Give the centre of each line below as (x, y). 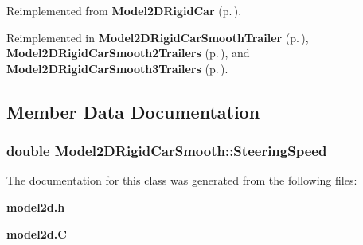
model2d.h (36, 206)
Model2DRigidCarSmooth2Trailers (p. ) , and (128, 53)
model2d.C (37, 233)
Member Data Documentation (133, 111)
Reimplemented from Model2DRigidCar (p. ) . (124, 10)
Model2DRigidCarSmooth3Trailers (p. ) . (117, 68)
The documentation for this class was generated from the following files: (182, 180)
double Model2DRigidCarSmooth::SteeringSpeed (167, 151)
